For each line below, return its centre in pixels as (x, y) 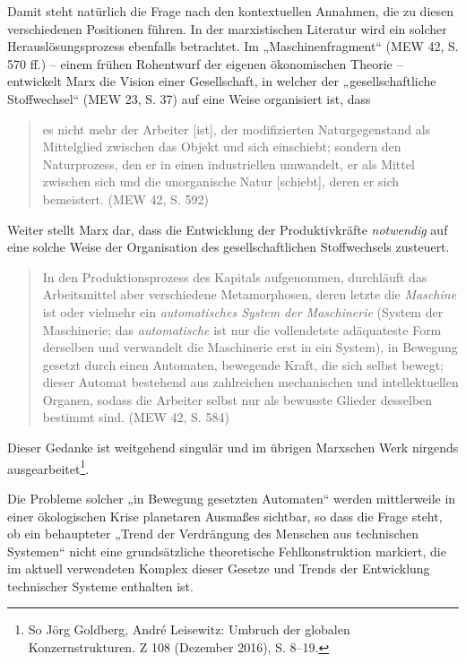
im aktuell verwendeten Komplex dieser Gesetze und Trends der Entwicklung (219, 568)
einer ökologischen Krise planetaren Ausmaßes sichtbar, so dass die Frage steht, (225, 516)
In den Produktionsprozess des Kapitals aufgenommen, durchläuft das (235, 276)
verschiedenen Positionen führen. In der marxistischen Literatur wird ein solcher (227, 28)
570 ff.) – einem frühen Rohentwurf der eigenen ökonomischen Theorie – (205, 63)
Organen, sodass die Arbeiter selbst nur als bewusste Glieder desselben (237, 399)
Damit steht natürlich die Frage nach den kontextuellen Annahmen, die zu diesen (231, 11)
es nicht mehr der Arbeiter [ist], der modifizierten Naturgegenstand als (237, 129)
